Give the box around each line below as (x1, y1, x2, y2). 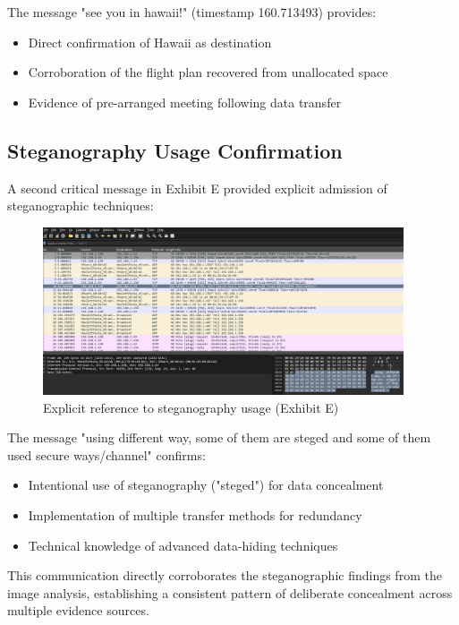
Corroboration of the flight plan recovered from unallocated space (28, 63, 388, 81)
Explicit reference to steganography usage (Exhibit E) (43, 398, 339, 416)
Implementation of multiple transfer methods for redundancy (28, 505, 362, 524)
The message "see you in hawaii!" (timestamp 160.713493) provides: (7, 3, 377, 21)
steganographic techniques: (7, 196, 154, 215)
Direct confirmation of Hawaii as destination (28, 32, 272, 51)
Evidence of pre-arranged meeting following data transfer (28, 92, 342, 111)
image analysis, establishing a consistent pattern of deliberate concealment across (7, 583, 453, 602)
